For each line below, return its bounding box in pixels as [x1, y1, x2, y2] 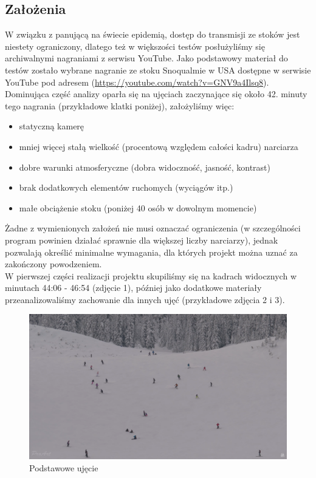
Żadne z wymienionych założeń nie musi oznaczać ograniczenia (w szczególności [5, 222, 301, 234]
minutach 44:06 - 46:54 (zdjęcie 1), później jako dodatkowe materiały [5, 281, 262, 294]
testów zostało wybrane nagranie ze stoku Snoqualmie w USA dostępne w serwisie [5, 63, 311, 76]
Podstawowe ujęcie [29, 461, 98, 474]
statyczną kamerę [19, 120, 84, 132]
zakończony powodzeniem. [5, 258, 102, 270]
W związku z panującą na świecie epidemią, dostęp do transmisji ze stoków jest [5, 28, 300, 41]
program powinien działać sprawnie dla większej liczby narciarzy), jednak [5, 233, 278, 246]
